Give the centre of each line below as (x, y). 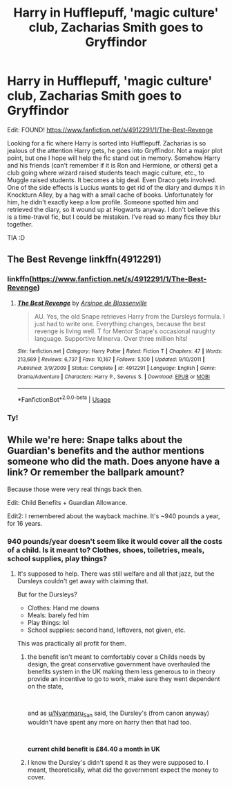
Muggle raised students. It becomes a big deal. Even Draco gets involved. (112, 180)
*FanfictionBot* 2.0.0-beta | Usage (64, 399)
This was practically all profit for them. (72, 643)
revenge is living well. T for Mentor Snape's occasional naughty (125, 331)
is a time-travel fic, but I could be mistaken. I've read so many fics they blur (114, 217)
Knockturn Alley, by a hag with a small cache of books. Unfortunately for (110, 195)
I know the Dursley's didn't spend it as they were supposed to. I (118, 762)
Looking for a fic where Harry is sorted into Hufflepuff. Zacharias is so (107, 143)
